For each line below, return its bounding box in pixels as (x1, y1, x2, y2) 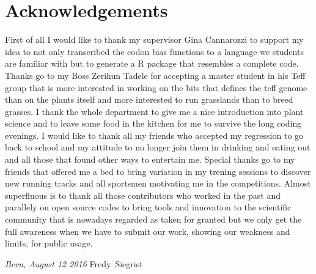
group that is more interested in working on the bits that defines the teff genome (5, 81, 307, 94)
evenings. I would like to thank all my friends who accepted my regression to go (5, 128, 304, 141)
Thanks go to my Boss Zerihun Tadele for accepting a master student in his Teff (5, 68, 306, 81)
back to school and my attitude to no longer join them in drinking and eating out (5, 141, 310, 154)
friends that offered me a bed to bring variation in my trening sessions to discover (5, 165, 311, 177)
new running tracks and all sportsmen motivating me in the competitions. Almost (5, 177, 311, 190)
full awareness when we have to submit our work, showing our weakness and (5, 224, 290, 237)
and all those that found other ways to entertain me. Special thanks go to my (5, 153, 295, 166)
